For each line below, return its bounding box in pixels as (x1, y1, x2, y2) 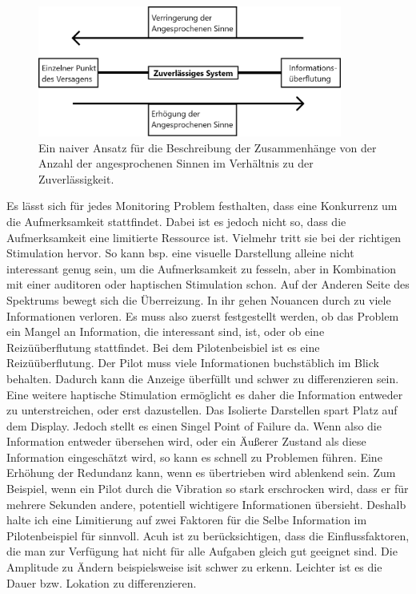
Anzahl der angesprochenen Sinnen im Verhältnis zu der (38, 155, 314, 172)
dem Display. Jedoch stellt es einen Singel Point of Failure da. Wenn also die (6, 417, 382, 434)
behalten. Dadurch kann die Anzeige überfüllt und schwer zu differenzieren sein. (6, 370, 399, 386)
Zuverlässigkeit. (38, 170, 114, 187)
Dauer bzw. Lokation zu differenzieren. (6, 574, 197, 591)
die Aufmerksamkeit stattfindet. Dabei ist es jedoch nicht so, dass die (6, 212, 346, 229)
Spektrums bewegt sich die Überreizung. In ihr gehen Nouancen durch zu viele (6, 291, 391, 308)
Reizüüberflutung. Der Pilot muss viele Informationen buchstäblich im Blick (6, 354, 379, 371)
